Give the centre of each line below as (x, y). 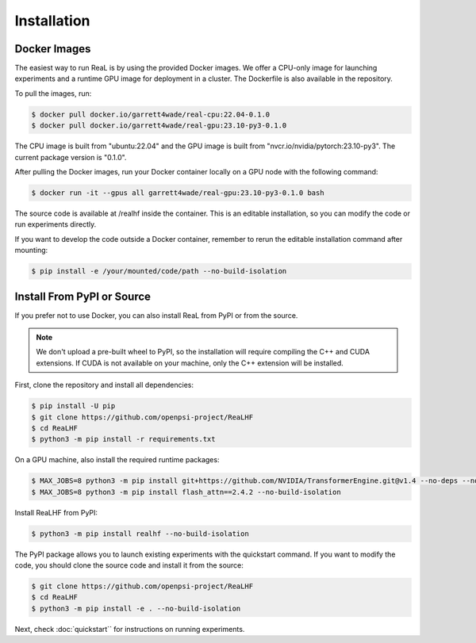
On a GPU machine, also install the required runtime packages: (117, 460)
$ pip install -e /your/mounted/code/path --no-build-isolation (159, 271)
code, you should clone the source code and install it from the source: (129, 565)
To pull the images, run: (53, 93)
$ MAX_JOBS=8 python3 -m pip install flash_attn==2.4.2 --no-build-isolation (186, 492)
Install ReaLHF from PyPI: (56, 512)
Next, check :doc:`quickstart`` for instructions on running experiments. (130, 629)
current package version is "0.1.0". (71, 157)
